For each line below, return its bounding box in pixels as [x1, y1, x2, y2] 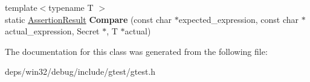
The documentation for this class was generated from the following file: [5, 45, 268, 57]
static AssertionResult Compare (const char [5, 13, 172, 25]
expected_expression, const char [178, 13, 299, 25]
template [5, 1, 37, 13]
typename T [48, 1, 94, 13]
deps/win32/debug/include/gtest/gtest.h [5, 65, 156, 78]
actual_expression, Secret [5, 25, 100, 37]
